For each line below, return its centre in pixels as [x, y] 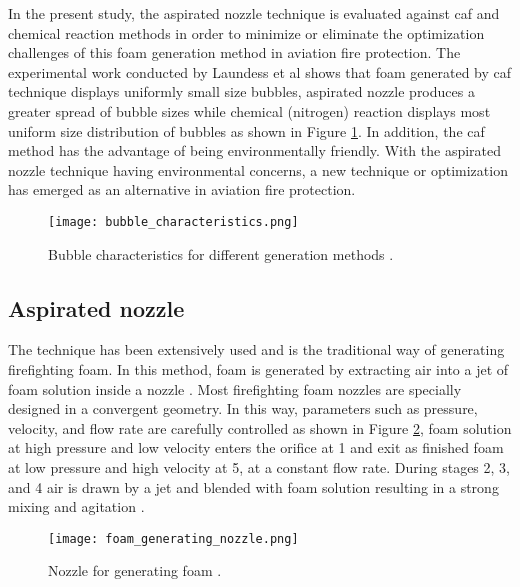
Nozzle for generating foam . [135, 570]
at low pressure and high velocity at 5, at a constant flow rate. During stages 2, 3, [259, 466]
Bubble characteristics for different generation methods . [221, 253]
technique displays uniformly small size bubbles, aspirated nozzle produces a [241, 91]
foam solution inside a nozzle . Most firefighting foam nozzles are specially [235, 388]
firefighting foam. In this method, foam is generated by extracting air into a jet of [258, 368]
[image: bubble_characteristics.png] [173, 221]
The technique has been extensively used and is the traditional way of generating [256, 349]
